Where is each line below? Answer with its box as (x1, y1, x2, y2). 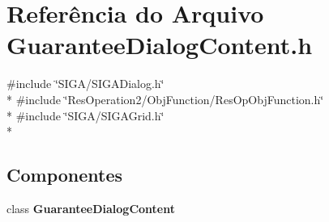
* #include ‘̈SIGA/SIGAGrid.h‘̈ (6, 107, 164, 124)
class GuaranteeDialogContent (6, 199, 175, 216)
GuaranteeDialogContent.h (6, 28, 313, 61)
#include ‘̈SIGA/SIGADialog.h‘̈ (6, 75, 164, 92)
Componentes (6, 162, 123, 187)
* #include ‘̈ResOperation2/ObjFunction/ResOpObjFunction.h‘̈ (6, 90, 324, 107)
